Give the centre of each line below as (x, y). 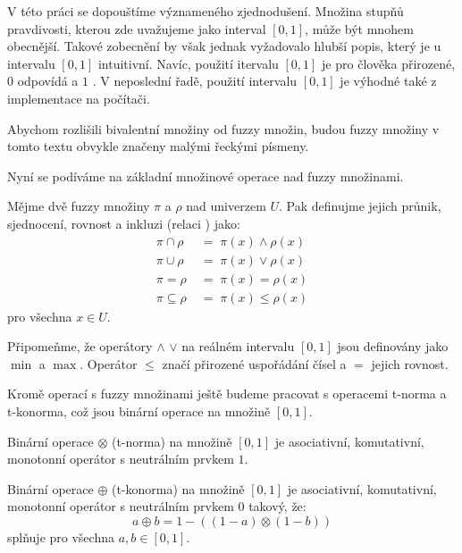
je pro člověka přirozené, (389, 63)
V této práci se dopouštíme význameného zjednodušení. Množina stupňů (206, 11)
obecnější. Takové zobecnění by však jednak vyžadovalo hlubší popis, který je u (224, 46)
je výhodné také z (388, 81)
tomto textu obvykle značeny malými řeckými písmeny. (158, 146)
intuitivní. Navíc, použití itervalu (188, 63)
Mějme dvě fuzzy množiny (79, 206)
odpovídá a (48, 81)
